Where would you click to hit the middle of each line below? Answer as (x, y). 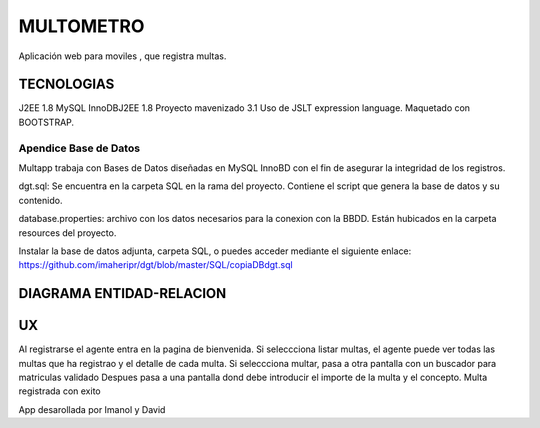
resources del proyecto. (67, 232)
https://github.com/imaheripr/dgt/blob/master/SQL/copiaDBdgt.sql (156, 265)
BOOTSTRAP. (46, 122)
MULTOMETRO (81, 26)
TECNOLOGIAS (66, 84)
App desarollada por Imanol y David (92, 409)
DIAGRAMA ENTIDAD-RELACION (122, 293)
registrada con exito (59, 391)
